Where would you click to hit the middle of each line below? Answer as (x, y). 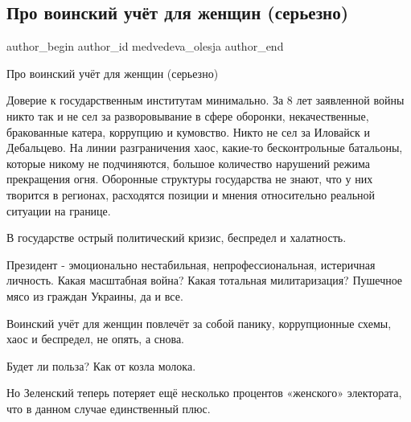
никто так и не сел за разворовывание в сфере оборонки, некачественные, (188, 115)
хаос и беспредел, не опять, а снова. (95, 339)
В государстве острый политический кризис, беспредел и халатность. (177, 238)
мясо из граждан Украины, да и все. (95, 295)
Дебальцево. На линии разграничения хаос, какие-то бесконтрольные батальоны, (205, 147)
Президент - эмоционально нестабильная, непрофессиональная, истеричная (191, 264)
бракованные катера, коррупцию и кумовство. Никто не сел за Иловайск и (188, 131)
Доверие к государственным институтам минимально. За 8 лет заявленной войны (205, 100)
